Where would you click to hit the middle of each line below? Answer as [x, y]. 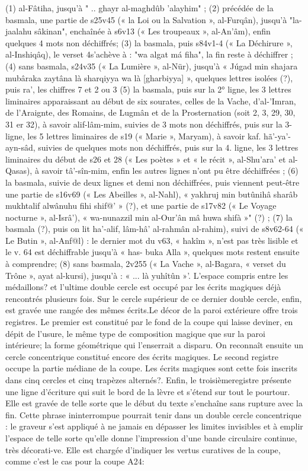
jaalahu [19, 31]
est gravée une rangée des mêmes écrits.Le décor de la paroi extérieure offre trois [152, 310]
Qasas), [19, 171]
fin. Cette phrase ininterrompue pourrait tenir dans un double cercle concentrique [153, 414]
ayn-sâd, [20, 147]
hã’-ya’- [277, 136]
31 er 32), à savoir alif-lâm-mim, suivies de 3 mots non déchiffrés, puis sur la [144, 124]
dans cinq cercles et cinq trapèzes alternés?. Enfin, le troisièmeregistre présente [148, 380]
